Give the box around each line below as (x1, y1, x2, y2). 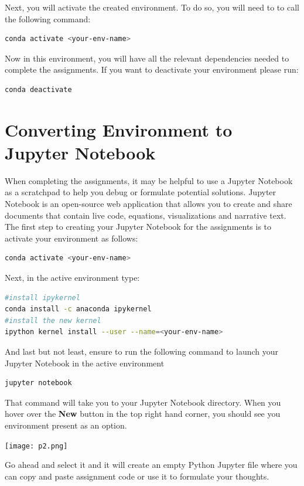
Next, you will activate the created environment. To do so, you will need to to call (5, 1, 299, 13)
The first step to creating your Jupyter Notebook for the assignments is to (5, 220, 272, 233)
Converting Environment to (5, 117, 233, 141)
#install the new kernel (5, 316, 101, 325)
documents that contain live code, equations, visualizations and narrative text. (5, 209, 286, 221)
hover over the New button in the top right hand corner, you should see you (5, 407, 281, 420)
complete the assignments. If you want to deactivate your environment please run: (5, 63, 299, 76)
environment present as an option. (5, 419, 127, 431)
